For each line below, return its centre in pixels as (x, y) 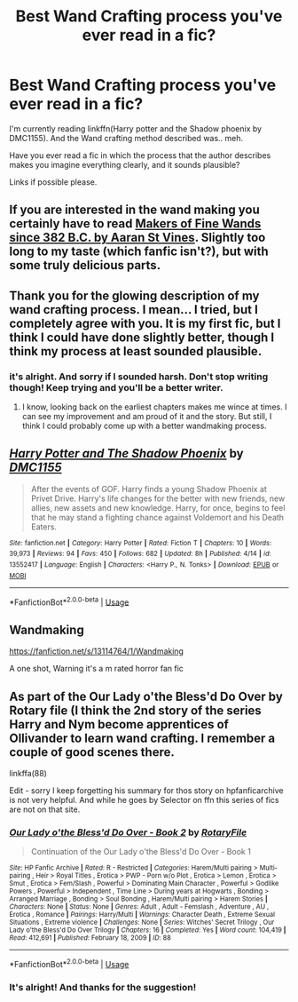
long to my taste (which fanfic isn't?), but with (139, 252)
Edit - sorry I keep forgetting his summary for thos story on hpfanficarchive (146, 791)
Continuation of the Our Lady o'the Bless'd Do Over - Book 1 (141, 852)
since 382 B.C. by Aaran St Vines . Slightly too (137, 238)
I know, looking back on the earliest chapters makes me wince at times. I (154, 407)
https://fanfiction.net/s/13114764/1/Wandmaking (97, 651)
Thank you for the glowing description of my (134, 295)
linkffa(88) (28, 774)
